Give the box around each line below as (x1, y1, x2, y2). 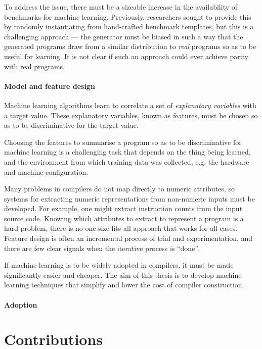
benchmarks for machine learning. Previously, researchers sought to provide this (4, 11, 251, 22)
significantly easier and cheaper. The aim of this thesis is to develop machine (4, 269, 242, 280)
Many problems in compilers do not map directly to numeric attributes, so (4, 183, 235, 194)
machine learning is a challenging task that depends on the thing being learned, (4, 146, 251, 157)
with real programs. (4, 61, 65, 71)
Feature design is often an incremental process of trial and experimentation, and (4, 233, 253, 243)
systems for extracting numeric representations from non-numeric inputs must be (4, 193, 255, 204)
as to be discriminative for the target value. (4, 120, 139, 130)
